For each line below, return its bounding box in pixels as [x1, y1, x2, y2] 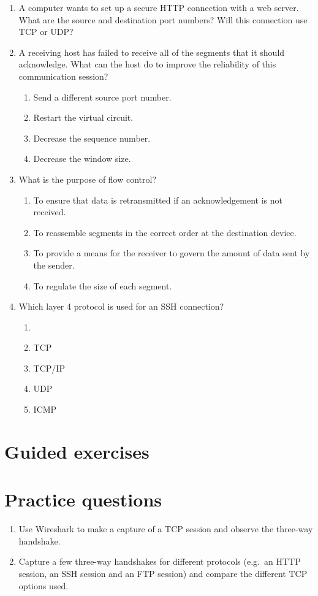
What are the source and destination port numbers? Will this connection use [18, 13, 308, 26]
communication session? [18, 69, 108, 82]
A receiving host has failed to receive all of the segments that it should [18, 45, 285, 58]
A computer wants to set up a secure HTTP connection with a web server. [18, 1, 299, 13]
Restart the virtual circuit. [33, 111, 134, 124]
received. [33, 205, 66, 218]
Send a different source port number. [33, 90, 172, 103]
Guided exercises [4, 438, 150, 464]
